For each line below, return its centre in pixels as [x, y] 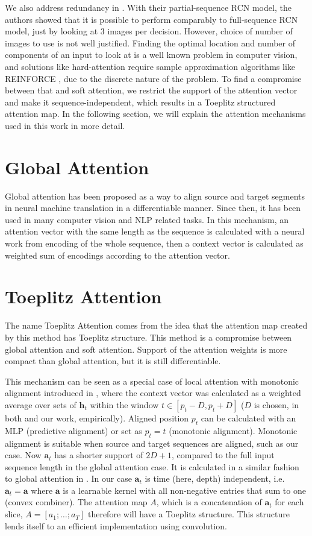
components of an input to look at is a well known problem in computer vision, [151, 55]
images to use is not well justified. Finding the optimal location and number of [150, 43]
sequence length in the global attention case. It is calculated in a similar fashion [152, 466]
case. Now [23, 455]
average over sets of [41, 404]
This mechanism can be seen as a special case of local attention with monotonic [152, 381]
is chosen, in [276, 404]
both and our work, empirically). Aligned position [97, 418]
